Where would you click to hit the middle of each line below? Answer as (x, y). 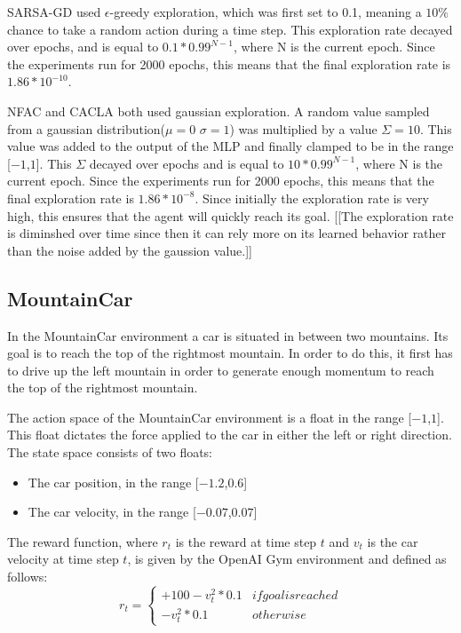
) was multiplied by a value (303, 128)
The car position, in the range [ (113, 482)
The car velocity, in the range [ (112, 512)
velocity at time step (63, 559)
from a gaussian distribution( (87, 128)
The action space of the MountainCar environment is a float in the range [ (210, 417)
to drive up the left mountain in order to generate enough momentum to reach (221, 370)
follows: (28, 577)
